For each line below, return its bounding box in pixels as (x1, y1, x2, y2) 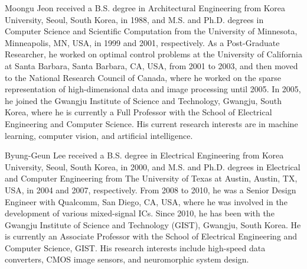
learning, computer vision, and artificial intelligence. (5, 129, 193, 141)
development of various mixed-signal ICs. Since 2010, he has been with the (5, 207, 275, 219)
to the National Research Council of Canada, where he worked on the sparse (5, 71, 281, 83)
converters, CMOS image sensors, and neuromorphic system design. (5, 253, 249, 265)
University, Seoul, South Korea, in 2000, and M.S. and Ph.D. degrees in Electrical (5, 160, 301, 173)
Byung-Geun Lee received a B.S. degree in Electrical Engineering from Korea (5, 149, 284, 161)
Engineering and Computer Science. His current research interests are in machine (5, 117, 298, 129)
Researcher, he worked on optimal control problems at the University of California (5, 48, 302, 60)
